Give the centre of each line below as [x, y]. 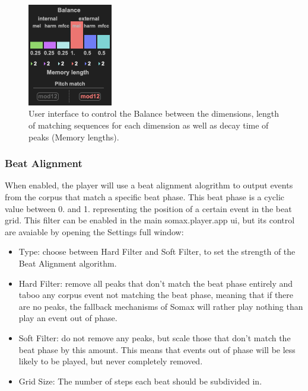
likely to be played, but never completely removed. [111, 361]
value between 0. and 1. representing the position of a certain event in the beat [148, 208]
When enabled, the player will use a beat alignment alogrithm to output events [149, 185]
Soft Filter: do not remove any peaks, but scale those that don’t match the [155, 338]
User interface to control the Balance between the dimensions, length [154, 113]
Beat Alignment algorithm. [68, 263]
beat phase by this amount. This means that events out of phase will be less [157, 349]
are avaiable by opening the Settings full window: [94, 231]
